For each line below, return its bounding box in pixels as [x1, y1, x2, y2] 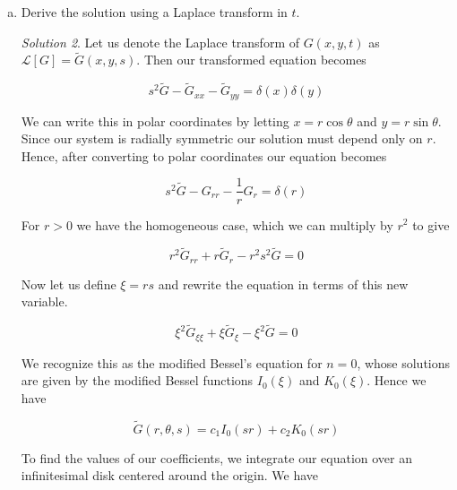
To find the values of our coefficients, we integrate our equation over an [21, 448, 413, 467]
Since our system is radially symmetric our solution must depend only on [21, 129, 423, 148]
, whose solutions [357, 353, 451, 372]
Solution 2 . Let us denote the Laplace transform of [21, 32, 300, 51]
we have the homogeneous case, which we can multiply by [76, 215, 393, 234]
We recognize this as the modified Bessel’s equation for [21, 353, 323, 372]
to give [412, 215, 450, 234]
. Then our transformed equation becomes [136, 50, 366, 69]
